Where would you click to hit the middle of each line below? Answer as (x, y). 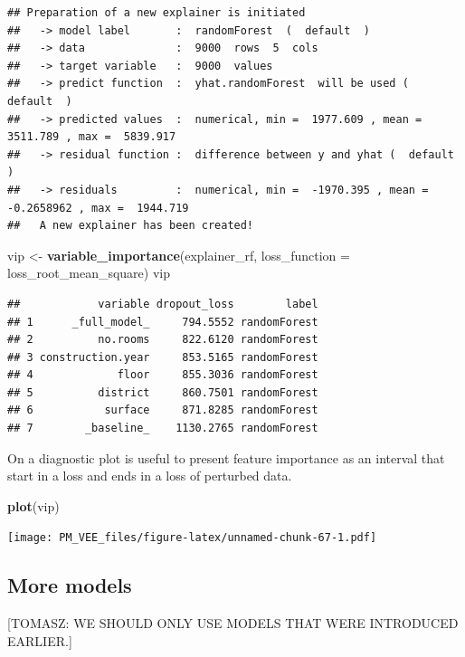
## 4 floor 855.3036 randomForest (163, 375)
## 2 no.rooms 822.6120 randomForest (163, 340)
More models (70, 585)
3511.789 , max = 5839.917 (92, 137)
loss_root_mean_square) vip (89, 273)
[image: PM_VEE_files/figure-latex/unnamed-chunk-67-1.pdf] (192, 538)
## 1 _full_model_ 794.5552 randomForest (163, 322)
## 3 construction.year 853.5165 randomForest (163, 357)
